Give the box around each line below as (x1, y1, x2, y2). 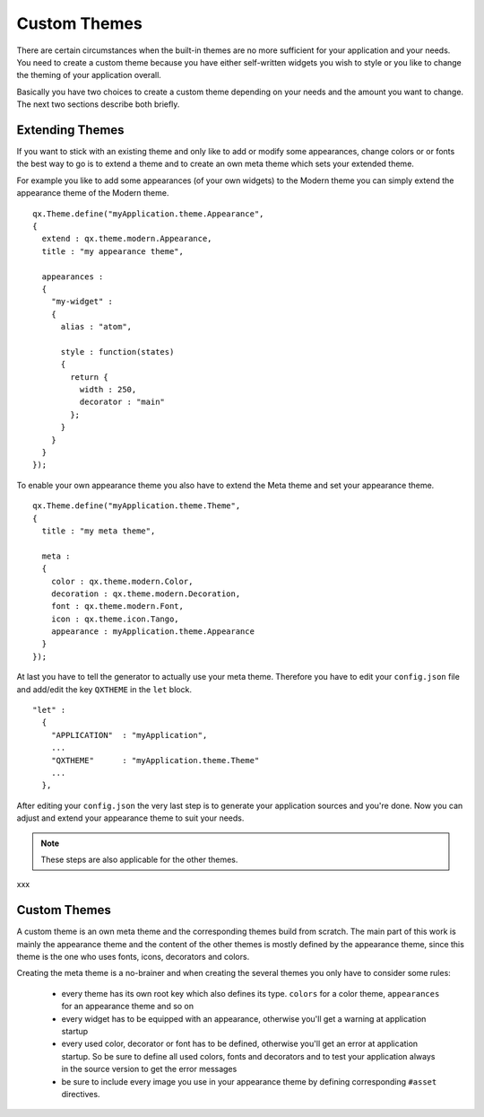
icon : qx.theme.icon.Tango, (50, 613, 179, 624)
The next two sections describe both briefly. (16, 99, 180, 110)
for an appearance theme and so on (61, 1001, 194, 1012)
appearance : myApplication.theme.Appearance (50, 627, 255, 637)
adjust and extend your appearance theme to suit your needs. (16, 813, 245, 823)
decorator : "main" (79, 397, 166, 408)
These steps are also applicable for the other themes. (40, 854, 238, 865)
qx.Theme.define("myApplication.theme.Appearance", (32, 208, 264, 219)
